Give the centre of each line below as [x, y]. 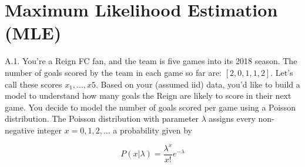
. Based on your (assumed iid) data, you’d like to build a [198, 84]
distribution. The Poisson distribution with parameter [102, 118]
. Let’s [282, 72]
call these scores [33, 84]
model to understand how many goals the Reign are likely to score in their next [148, 96]
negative [20, 130]
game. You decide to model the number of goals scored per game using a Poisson [150, 107]
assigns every [232, 118]
